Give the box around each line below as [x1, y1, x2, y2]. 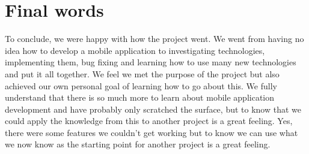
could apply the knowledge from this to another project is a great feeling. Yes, [5, 114, 293, 127]
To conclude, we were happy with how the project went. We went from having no [5, 32, 304, 45]
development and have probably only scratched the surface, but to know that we [5, 102, 301, 115]
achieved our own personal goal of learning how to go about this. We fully [5, 79, 277, 92]
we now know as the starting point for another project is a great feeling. [5, 138, 271, 150]
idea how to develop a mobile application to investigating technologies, [5, 44, 265, 56]
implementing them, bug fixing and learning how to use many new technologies [5, 56, 296, 68]
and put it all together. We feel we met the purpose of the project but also [5, 67, 280, 80]
